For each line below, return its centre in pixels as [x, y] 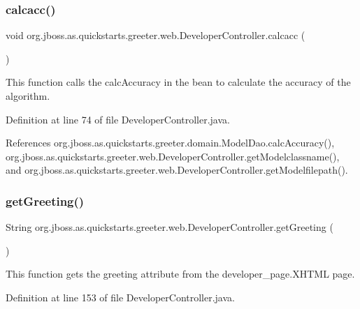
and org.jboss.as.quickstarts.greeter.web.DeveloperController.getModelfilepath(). [177, 170]
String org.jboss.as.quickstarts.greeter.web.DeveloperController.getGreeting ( [170, 227]
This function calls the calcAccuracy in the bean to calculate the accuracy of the [178, 82]
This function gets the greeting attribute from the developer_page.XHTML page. [180, 274]
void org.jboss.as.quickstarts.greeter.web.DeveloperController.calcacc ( [156, 35]
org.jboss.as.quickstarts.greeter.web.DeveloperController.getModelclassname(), [173, 156]
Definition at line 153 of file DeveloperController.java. [120, 297]
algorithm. [28, 96]
